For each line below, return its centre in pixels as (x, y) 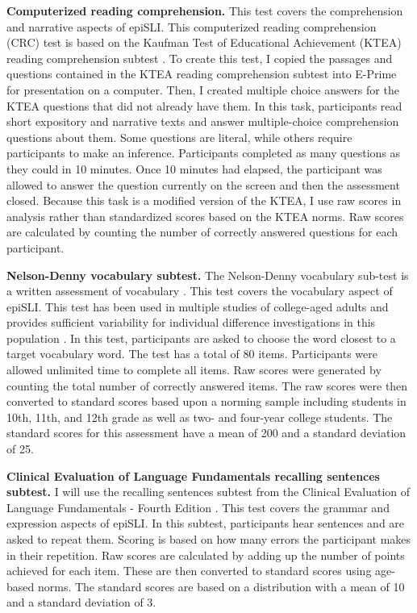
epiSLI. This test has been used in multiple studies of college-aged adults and (198, 306)
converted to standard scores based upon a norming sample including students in (206, 401)
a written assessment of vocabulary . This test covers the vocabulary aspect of (200, 291)
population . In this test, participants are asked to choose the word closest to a (201, 338)
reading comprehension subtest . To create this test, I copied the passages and (200, 58)
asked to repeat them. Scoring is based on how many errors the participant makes (209, 539)
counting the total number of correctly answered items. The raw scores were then (207, 385)
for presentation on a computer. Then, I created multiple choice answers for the (203, 89)
